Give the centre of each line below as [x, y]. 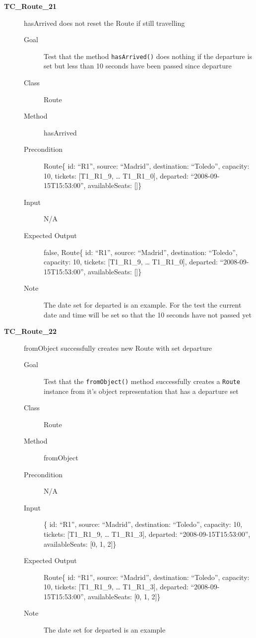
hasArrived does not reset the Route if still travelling [104, 23]
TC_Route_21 [30, 6]
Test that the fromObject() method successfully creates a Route [142, 381]
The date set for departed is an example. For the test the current [143, 304]
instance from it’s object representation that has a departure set [141, 391]
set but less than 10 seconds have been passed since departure [138, 66]
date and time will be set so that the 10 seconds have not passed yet [148, 314]
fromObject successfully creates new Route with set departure [118, 348]
